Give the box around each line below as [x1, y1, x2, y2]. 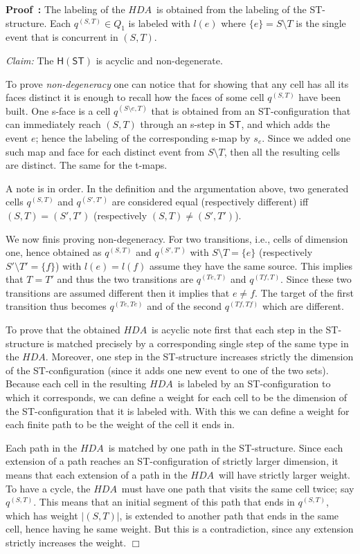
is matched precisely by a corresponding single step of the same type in [47, 335, 349, 350]
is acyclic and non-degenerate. [96, 53, 223, 67]
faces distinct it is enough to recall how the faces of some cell [6, 90, 264, 104]
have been [298, 90, 341, 104]
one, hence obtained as [6, 245, 102, 259]
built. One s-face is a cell [6, 103, 111, 118]
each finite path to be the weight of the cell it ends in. [6, 417, 235, 432]
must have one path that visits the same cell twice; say [121, 481, 354, 495]
